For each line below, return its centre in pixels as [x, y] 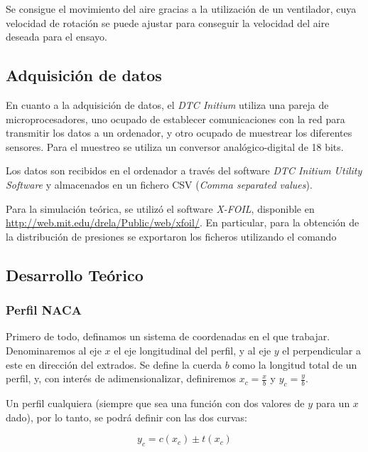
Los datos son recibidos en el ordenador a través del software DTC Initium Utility [184, 170]
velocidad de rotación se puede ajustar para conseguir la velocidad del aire [168, 22]
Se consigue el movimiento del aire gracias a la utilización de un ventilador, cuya [181, 9]
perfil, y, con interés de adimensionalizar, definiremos [121, 378]
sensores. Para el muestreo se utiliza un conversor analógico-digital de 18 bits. [175, 146]
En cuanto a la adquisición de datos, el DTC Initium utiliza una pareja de [167, 104]
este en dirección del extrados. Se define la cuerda [114, 364]
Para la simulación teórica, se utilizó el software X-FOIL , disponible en [160, 208]
